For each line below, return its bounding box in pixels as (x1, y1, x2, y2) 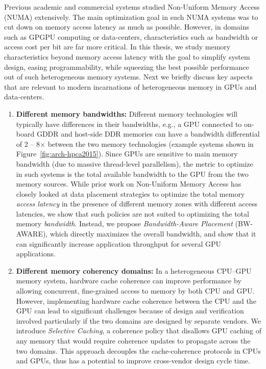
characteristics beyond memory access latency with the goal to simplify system (4, 51, 250, 62)
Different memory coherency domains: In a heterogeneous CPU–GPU (16, 265, 252, 276)
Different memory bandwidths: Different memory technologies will (16, 108, 237, 119)
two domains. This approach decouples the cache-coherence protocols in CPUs (16, 345, 261, 356)
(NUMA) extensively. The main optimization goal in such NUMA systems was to (4, 11, 258, 22)
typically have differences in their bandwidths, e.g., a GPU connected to (16, 118, 242, 129)
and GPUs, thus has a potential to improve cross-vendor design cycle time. (16, 355, 250, 366)
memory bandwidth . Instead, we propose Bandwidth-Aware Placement (16, 218, 233, 229)
